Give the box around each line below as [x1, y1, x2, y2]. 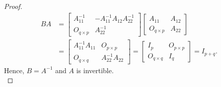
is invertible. [76, 65, 114, 75]
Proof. [4, 1, 22, 11]
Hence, [4, 65, 24, 75]
